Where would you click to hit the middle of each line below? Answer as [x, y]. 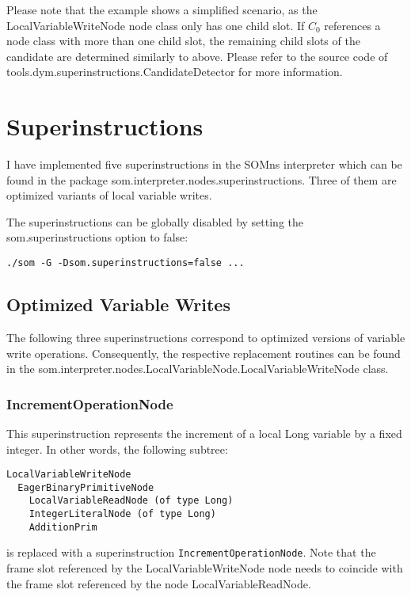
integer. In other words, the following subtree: [117, 449]
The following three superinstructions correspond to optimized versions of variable [206, 337]
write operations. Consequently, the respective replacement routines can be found [204, 353]
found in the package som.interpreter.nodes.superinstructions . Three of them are [202, 179]
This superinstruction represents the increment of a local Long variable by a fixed [204, 433]
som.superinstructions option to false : [97, 237]
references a [352, 25]
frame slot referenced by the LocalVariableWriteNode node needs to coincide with [205, 568]
